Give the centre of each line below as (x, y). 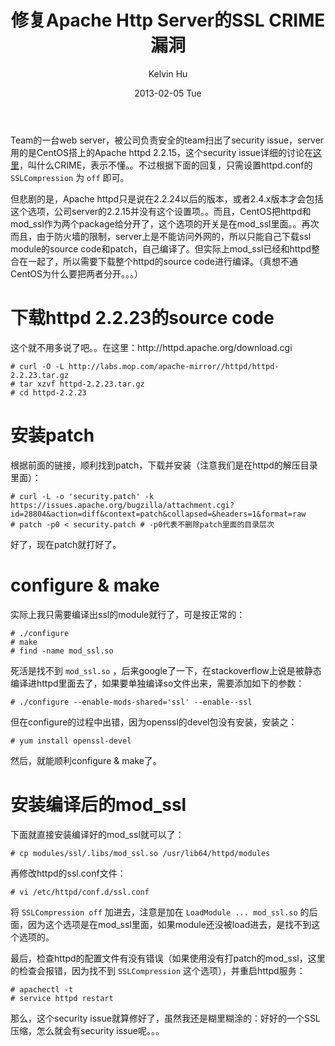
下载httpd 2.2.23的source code (142, 318)
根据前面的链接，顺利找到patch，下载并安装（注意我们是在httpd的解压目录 (164, 465)
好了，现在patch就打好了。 (66, 544)
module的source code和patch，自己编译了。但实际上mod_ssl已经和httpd (161, 248)
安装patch (52, 435)
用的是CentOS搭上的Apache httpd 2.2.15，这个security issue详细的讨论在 (161, 152)
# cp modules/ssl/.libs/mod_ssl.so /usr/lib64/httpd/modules (140, 853)
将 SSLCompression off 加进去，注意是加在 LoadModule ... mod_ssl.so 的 (160, 912)
